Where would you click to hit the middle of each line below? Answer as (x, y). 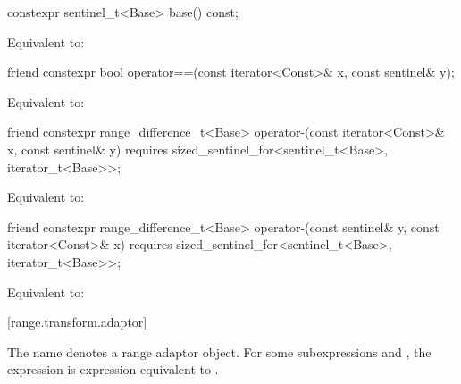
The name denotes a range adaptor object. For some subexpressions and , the (219, 351)
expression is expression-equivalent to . (113, 369)
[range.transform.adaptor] (77, 322)
